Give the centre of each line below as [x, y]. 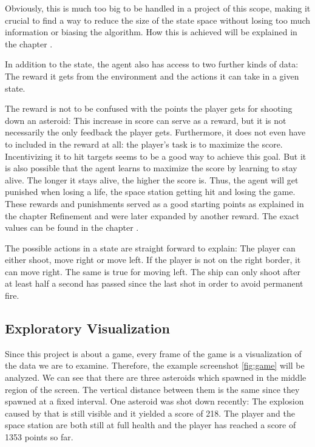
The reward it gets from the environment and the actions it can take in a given [152, 76]
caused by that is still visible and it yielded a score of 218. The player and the [150, 413]
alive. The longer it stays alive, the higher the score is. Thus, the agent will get [152, 179]
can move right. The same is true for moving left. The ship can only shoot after [153, 271]
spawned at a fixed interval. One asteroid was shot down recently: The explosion [154, 401]
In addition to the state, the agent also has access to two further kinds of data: [152, 64]
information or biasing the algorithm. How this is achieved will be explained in [151, 32]
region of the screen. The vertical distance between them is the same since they [152, 389]
